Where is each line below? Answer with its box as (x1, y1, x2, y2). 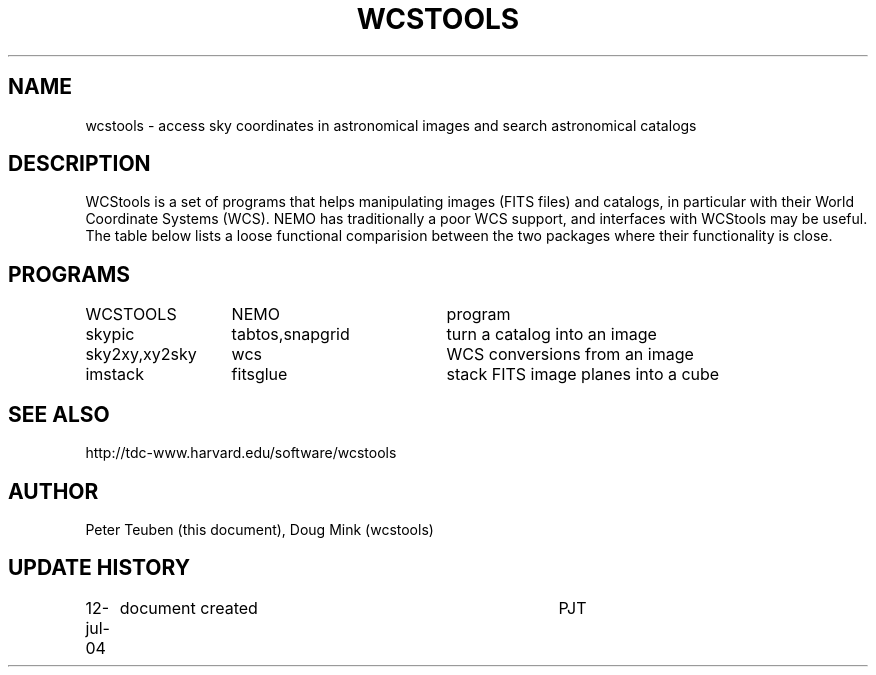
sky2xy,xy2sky (85, 344, 197, 365)
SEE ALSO (8, 401, 110, 427)
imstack (85, 364, 144, 385)
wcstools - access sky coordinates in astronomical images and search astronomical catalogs (85, 116, 697, 134)
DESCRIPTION (8, 151, 151, 177)
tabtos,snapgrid (231, 324, 350, 345)
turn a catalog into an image (446, 324, 657, 345)
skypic (85, 324, 135, 345)
